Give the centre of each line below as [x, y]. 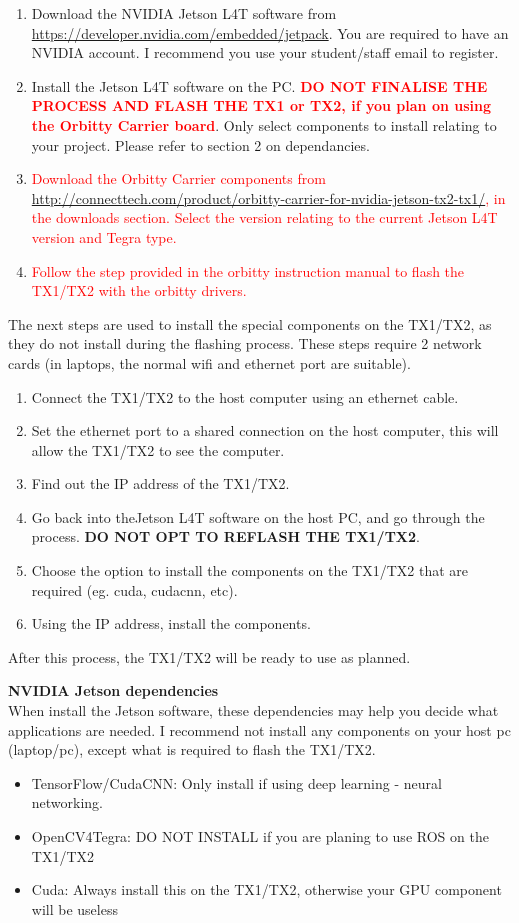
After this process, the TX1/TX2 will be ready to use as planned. [209, 656]
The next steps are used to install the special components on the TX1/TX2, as [250, 323]
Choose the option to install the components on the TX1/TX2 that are [249, 570]
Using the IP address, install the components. [171, 623]
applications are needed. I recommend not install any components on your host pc [259, 729]
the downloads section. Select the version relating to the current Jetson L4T [264, 217]
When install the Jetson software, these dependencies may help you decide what [253, 710]
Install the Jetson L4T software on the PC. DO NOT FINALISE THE [259, 85]
